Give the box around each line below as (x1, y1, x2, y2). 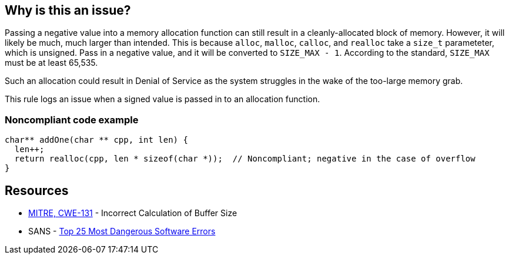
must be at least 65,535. (5, 58, 98, 68)
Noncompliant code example (5, 113, 139, 126)
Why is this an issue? (5, 3, 131, 18)
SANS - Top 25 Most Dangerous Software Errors (28, 226, 216, 237)
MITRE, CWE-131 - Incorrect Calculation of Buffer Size (28, 208, 237, 218)
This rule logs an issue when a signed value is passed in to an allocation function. (5, 94, 320, 105)
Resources (5, 183, 69, 198)
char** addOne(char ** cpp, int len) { (5, 135, 188, 145)
